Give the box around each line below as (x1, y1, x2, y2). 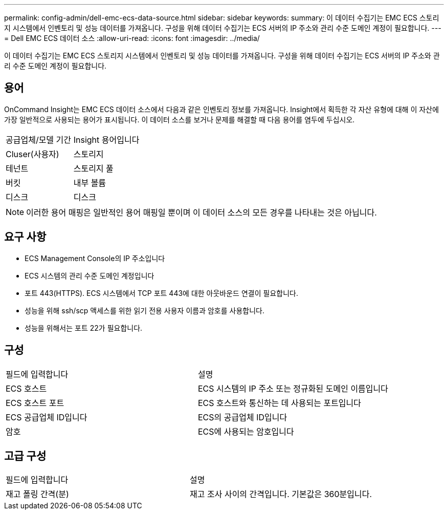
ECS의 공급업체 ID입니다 (198, 412, 287, 422)
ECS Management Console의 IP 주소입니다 (25, 253, 165, 263)
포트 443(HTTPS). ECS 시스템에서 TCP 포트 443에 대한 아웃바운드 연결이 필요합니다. (25, 288, 298, 297)
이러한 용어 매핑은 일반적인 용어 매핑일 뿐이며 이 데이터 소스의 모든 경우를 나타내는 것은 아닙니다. (26, 207, 377, 218)
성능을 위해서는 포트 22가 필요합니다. (25, 323, 143, 332)
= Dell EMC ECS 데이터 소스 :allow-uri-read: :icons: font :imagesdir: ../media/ (4, 34, 260, 42)
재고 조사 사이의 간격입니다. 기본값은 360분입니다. (190, 489, 372, 500)
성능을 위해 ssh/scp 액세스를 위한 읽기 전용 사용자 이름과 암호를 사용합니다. (25, 306, 264, 315)
